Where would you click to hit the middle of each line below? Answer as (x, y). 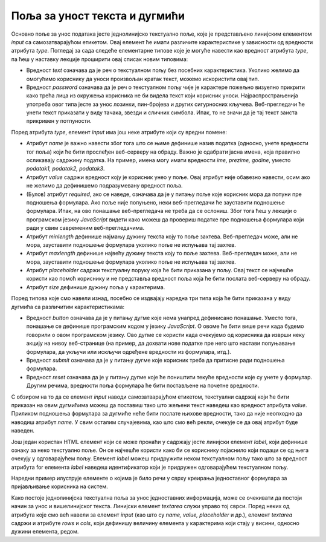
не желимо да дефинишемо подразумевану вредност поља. (104, 186)
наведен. (23, 431)
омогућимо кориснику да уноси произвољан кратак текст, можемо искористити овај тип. (143, 79)
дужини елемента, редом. (45, 532)
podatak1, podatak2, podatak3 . (66, 169)
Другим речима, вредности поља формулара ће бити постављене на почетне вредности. (143, 386)
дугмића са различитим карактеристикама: (68, 307)
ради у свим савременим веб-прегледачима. (85, 228)
